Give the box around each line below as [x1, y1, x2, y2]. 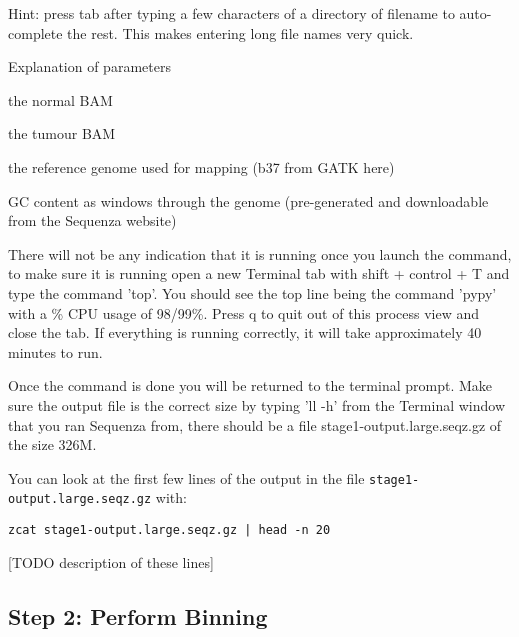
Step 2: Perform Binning [8, 600, 268, 631]
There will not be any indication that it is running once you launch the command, [8, 243, 512, 264]
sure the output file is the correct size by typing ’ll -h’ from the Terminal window [8, 394, 506, 415]
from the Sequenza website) [8, 210, 177, 231]
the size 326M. [8, 434, 97, 455]
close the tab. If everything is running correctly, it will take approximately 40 [8, 322, 482, 343]
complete [8, 22, 63, 43]
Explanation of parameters [8, 56, 171, 77]
